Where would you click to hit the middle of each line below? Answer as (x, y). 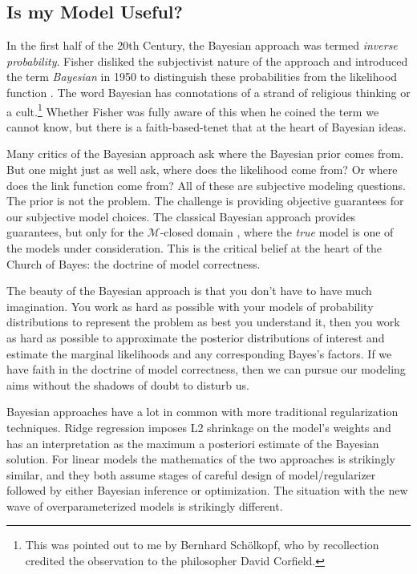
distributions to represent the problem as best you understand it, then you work (203, 322)
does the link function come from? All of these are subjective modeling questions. (206, 185)
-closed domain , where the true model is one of (277, 232)
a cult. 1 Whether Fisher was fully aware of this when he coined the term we (193, 110)
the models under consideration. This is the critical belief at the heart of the (194, 247)
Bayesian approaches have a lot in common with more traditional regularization (202, 412)
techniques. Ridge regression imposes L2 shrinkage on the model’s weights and (199, 427)
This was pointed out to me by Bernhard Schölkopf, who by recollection (202, 545)
